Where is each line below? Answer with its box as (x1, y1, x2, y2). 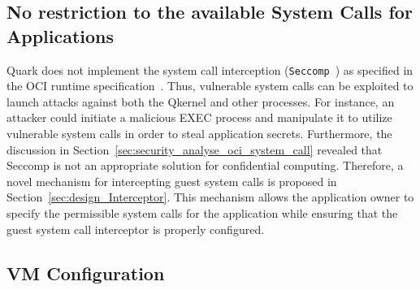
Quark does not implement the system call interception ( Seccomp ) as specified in (6, 61, 414, 78)
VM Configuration (6, 260, 165, 285)
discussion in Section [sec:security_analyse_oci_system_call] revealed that (6, 141, 383, 158)
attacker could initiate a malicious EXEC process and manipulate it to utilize (6, 109, 392, 126)
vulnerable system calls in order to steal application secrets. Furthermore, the (6, 125, 392, 142)
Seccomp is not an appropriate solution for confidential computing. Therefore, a (6, 157, 404, 174)
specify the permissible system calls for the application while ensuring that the (6, 205, 398, 221)
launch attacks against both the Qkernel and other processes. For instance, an (6, 93, 395, 110)
